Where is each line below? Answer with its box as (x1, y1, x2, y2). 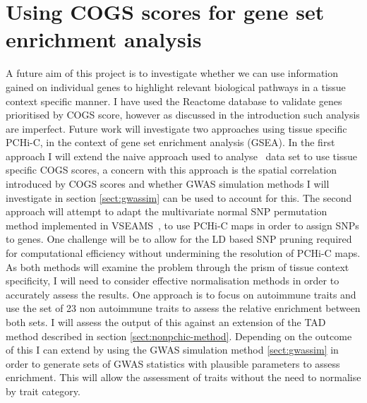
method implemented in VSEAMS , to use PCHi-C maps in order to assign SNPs (6, 217, 359, 232)
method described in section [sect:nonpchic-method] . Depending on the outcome (6, 328, 352, 343)
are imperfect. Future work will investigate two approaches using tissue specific (6, 121, 347, 136)
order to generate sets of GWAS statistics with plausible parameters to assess (6, 356, 340, 371)
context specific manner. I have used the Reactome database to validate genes (6, 93, 342, 108)
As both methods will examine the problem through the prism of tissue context (6, 259, 349, 274)
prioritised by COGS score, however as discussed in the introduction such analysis (6, 107, 360, 122)
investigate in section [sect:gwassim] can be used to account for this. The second (6, 190, 352, 205)
